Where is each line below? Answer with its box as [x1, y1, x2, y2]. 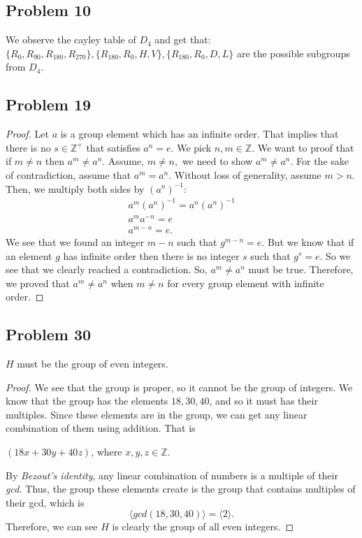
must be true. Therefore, [248, 262, 354, 277]
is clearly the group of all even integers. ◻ [112, 519, 294, 534]
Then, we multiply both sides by [6, 181, 145, 196]
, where [91, 444, 122, 459]
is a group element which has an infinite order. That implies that [60, 126, 339, 141]
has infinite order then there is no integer [63, 248, 240, 263]
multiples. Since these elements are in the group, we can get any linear [6, 407, 307, 421]
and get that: [154, 32, 211, 47]
